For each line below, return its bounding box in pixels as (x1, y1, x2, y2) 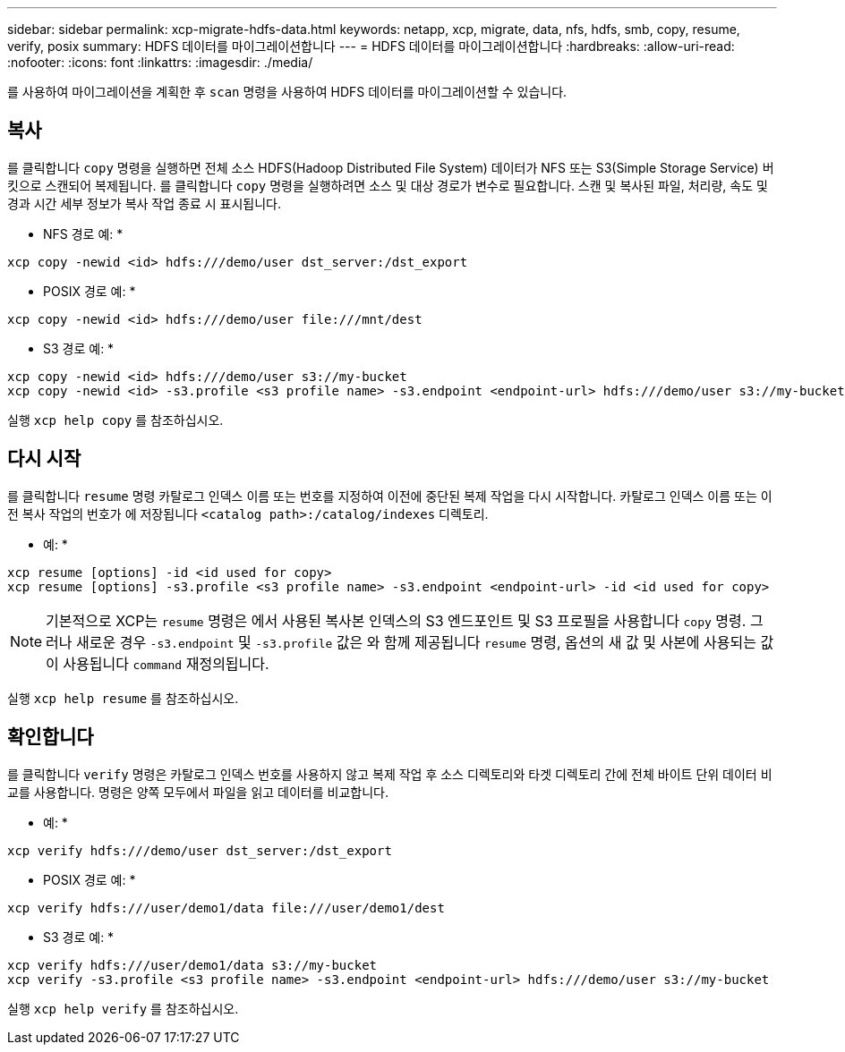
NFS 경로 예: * (43, 225, 124, 242)
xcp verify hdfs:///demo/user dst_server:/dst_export (7, 843, 392, 858)
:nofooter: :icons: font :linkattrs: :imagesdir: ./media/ (7, 55, 313, 70)
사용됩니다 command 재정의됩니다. (63, 654, 269, 673)
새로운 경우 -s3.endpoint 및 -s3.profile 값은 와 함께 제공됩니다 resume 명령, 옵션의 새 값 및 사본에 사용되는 (76, 632, 756, 651)
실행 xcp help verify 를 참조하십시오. (7, 1000, 239, 1016)
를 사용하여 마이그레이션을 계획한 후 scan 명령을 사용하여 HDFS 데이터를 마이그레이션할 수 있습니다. (7, 84, 568, 99)
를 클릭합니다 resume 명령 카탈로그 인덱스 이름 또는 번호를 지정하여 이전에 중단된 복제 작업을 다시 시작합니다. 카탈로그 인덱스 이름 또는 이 (7, 488, 772, 504)
